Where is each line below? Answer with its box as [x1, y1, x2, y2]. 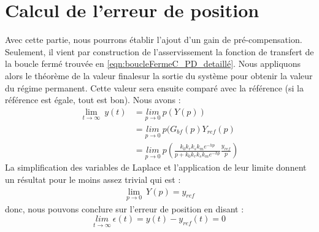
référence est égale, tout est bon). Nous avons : [5, 93, 181, 106]
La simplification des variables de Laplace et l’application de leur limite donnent [5, 161, 307, 174]
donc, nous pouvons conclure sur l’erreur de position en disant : [5, 202, 244, 215]
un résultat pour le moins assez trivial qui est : [5, 173, 181, 186]
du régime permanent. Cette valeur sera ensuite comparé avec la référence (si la [5, 81, 304, 94]
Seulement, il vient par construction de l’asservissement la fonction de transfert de [5, 45, 314, 58]
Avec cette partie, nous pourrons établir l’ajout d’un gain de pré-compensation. [5, 33, 302, 46]
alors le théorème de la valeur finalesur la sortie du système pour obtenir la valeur [5, 69, 313, 82]
